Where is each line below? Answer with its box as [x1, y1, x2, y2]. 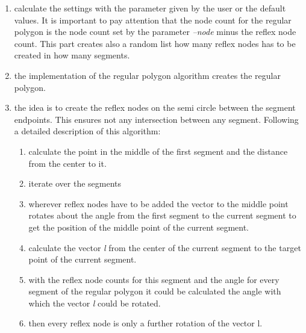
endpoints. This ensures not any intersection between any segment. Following [14, 113, 299, 125]
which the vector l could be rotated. [28, 296, 161, 309]
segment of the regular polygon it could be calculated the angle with [28, 285, 281, 297]
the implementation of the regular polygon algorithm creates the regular [14, 69, 281, 81]
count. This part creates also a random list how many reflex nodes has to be [14, 37, 296, 49]
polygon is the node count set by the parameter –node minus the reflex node [14, 25, 296, 38]
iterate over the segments [28, 177, 122, 190]
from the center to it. [28, 157, 107, 169]
